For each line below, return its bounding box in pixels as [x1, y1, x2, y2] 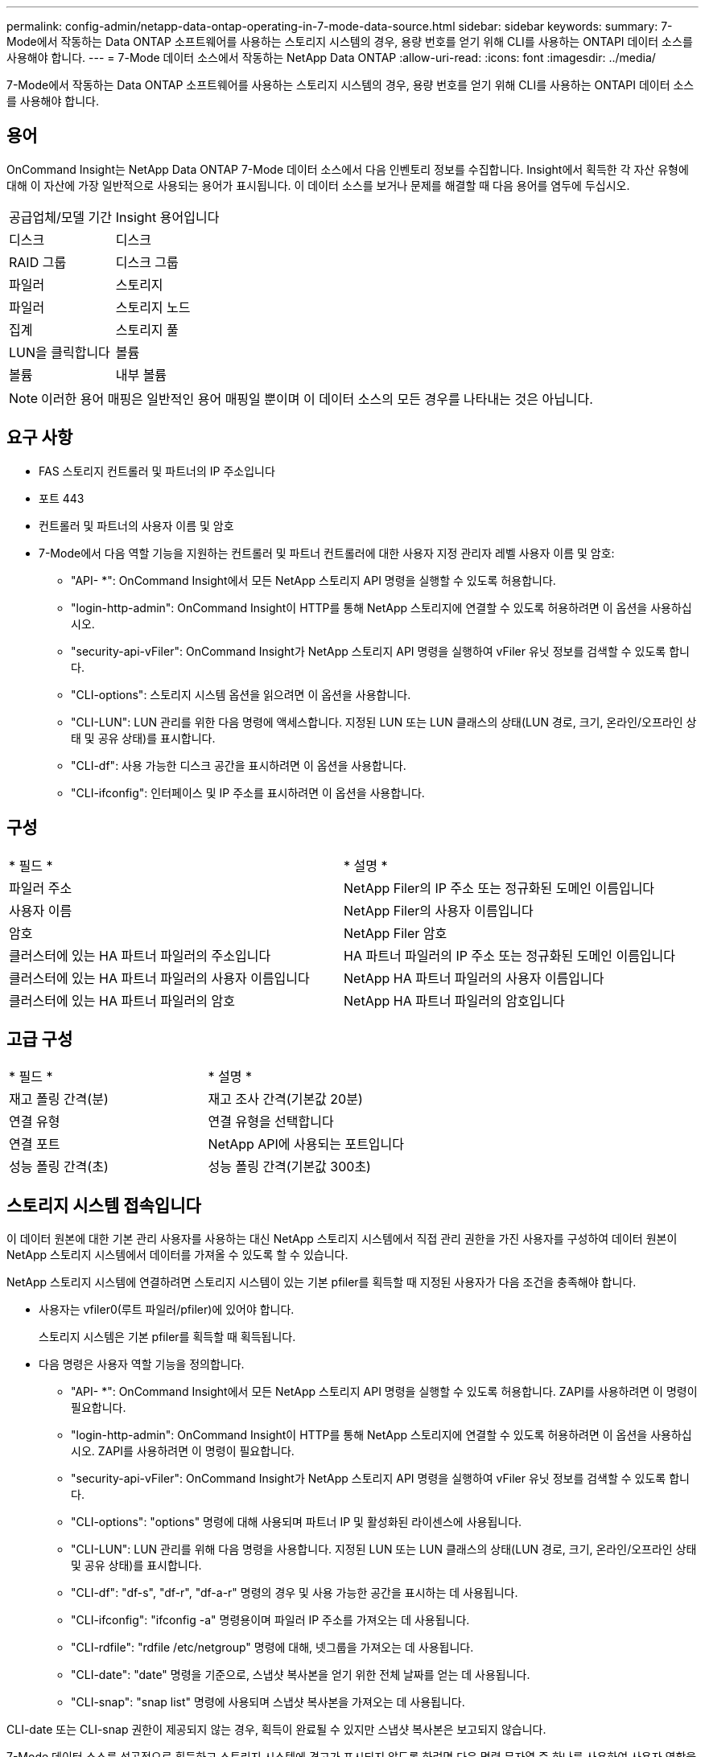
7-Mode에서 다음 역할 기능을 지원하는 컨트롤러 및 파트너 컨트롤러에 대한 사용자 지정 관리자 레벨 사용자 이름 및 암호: [39, 545, 615, 560]
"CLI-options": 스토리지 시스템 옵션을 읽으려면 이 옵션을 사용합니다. [71, 687, 411, 702]
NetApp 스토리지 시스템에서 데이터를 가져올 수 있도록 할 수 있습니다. [6, 1248, 348, 1262]
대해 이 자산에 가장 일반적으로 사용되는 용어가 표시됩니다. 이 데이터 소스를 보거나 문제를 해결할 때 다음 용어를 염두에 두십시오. [6, 178, 630, 192]
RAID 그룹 [9, 253, 67, 270]
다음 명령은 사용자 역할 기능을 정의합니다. [39, 1357, 245, 1372]
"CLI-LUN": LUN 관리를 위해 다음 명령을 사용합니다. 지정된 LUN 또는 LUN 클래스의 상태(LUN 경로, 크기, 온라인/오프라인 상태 [71, 1542, 697, 1557]
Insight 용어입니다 [115, 208, 220, 225]
